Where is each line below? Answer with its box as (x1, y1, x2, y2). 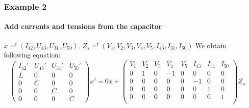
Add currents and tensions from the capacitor (4, 21, 162, 31)
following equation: (4, 50, 61, 60)
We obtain (195, 40, 226, 50)
